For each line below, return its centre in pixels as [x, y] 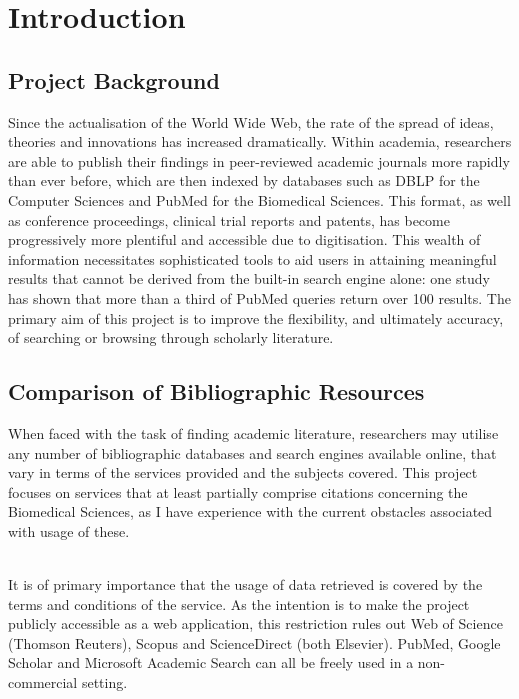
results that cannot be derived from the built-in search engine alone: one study [249, 278]
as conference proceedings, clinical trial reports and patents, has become [229, 219]
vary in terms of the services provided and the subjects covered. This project [243, 472]
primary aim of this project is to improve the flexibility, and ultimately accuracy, [256, 317]
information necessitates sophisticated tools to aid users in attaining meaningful [252, 258]
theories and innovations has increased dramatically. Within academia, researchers [260, 141]
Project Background [114, 79]
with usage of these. [69, 530]
